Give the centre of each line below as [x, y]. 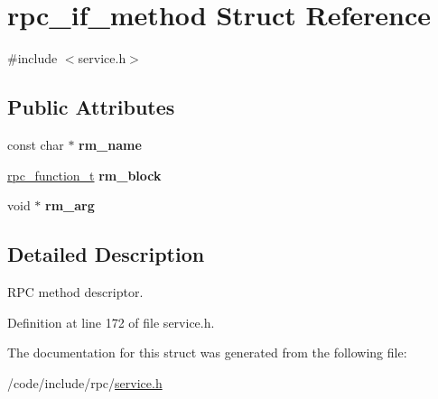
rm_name [110, 144]
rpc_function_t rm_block [84, 175]
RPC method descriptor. [75, 291]
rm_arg [70, 205]
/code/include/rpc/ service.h [85, 382]
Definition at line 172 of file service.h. [111, 322]
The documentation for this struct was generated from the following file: [207, 353]
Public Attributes [91, 107]
